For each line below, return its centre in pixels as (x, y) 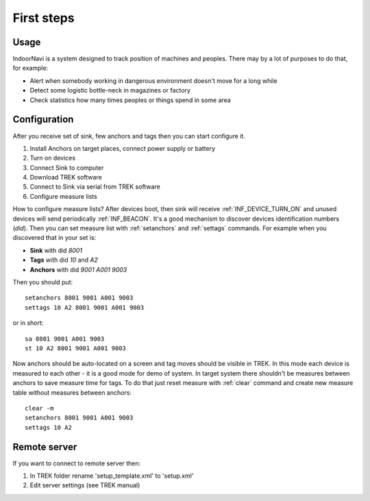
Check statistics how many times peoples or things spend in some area (130, 100)
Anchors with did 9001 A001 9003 (78, 269)
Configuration (43, 120)
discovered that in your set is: (54, 238)
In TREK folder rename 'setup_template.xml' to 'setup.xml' (112, 476)
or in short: (28, 323)
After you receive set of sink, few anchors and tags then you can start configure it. (129, 136)
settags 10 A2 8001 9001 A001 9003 (85, 307)
